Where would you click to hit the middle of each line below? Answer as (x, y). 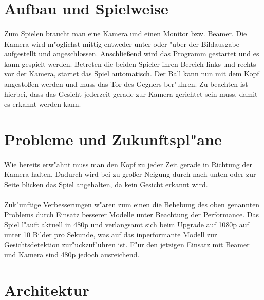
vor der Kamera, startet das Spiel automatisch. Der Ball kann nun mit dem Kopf (132, 74)
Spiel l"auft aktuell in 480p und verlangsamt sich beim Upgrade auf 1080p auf (127, 224)
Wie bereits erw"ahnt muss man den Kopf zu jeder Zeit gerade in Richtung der (128, 164)
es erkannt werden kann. (43, 104)
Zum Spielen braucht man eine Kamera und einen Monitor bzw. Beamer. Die (126, 33)
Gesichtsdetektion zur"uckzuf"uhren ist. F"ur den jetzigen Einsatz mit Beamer (127, 244)
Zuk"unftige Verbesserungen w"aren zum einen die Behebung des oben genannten (132, 204)
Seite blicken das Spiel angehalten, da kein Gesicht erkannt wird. (106, 184)
